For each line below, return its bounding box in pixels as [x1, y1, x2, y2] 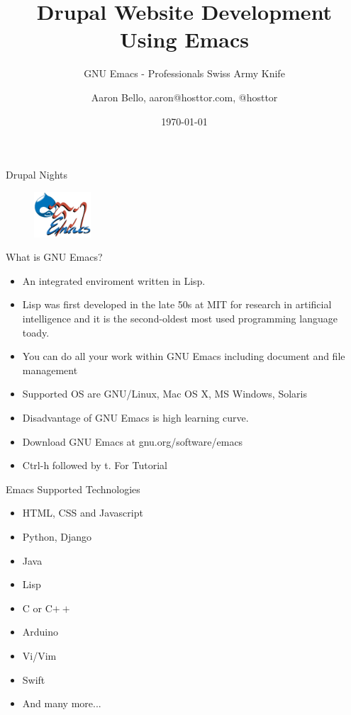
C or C [22, 600, 52, 615]
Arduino [22, 624, 59, 639]
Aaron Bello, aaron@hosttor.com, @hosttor [91, 89, 278, 104]
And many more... [22, 696, 101, 711]
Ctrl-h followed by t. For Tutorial [22, 458, 167, 473]
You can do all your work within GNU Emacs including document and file [22, 349, 345, 364]
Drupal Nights [6, 167, 68, 182]
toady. [22, 325, 50, 339]
